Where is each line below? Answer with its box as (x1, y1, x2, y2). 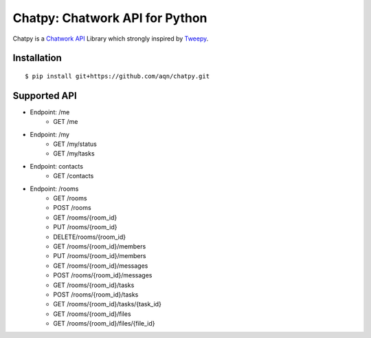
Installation (12, 52, 62, 64)
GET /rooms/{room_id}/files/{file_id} (53, 319, 155, 328)
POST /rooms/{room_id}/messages (53, 271, 153, 279)
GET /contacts (53, 172, 94, 180)
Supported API (12, 89, 77, 101)
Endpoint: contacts (30, 162, 84, 170)
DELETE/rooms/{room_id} (53, 233, 126, 241)
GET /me (53, 118, 78, 126)
